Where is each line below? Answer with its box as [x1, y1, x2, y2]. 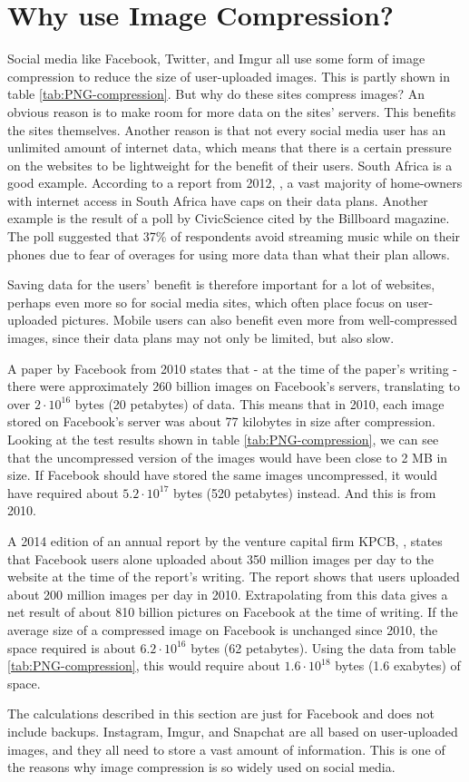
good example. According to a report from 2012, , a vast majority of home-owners [7, 173, 463, 192]
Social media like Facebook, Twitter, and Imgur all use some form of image [7, 49, 425, 68]
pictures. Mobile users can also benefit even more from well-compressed [61, 310, 458, 329]
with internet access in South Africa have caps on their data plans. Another [7, 191, 428, 210]
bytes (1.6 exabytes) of [335, 656, 461, 675]
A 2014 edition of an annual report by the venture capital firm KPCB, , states [7, 531, 443, 550]
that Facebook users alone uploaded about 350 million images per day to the [7, 549, 434, 568]
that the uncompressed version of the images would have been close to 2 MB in [7, 447, 448, 466]
